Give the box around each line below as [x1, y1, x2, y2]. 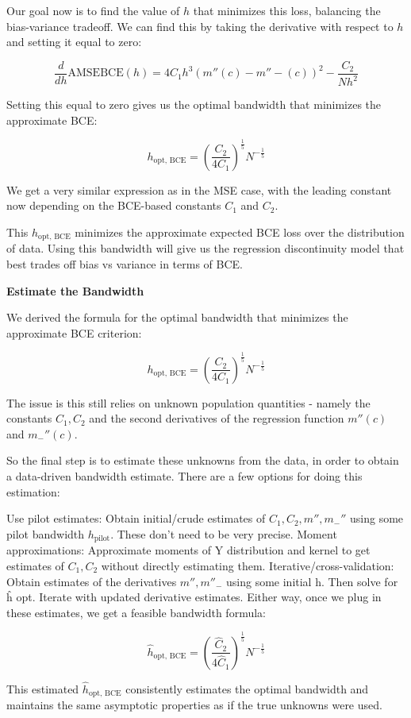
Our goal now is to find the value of [6, 2, 180, 18]
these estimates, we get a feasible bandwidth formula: [6, 604, 266, 620]
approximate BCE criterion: [6, 324, 142, 341]
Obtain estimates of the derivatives [6, 573, 177, 589]
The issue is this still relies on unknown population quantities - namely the [6, 394, 371, 411]
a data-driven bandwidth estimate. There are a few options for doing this [6, 468, 363, 484]
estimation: [6, 483, 60, 500]
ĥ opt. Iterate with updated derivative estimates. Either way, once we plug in [6, 589, 382, 605]
